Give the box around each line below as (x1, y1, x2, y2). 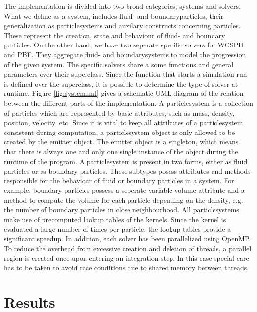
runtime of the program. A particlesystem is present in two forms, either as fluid (4, 156, 248, 166)
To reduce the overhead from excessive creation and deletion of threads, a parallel (4, 243, 252, 253)
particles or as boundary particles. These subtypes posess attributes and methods (4, 166, 251, 176)
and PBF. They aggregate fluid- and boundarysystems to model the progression (4, 49, 246, 59)
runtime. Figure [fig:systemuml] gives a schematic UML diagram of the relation (4, 88, 244, 98)
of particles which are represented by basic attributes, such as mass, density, (4, 107, 235, 118)
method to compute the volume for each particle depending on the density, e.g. (4, 194, 243, 205)
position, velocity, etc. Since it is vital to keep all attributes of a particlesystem (4, 117, 243, 128)
